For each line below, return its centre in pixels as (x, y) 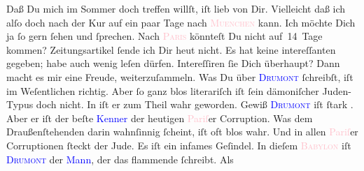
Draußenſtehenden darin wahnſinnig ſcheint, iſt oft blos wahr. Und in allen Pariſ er (182, 132)
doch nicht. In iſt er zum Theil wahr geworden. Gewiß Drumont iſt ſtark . (195, 104)
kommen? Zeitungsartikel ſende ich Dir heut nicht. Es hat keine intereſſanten (171, 49)
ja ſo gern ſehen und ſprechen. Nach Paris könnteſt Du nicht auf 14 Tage (164, 36)
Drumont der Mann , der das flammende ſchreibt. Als (120, 159)
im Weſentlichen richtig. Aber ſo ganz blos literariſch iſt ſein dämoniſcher (163, 90)
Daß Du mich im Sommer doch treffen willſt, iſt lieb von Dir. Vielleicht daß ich (176, 8)
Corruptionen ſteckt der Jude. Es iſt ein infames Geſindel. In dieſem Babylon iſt (179, 145)
